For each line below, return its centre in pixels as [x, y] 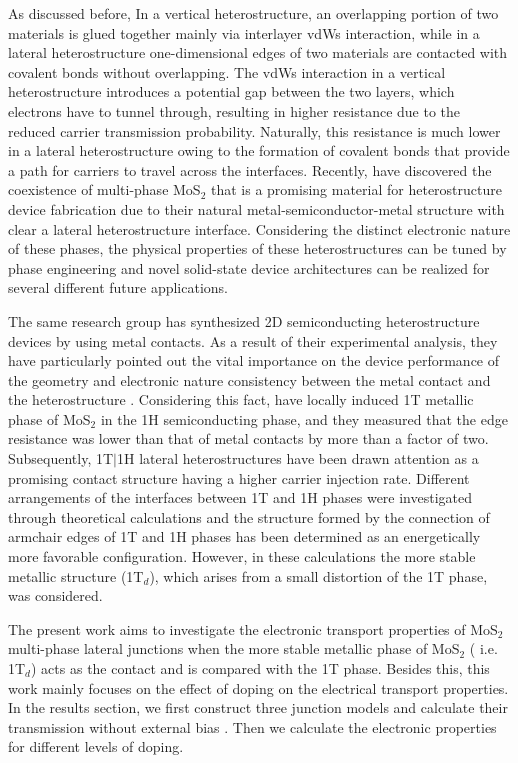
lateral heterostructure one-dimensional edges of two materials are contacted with [258, 52]
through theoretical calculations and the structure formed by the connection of [249, 516]
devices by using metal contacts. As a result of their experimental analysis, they [253, 340]
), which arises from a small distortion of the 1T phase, [318, 575]
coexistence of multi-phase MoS [104, 189]
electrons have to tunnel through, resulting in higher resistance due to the [234, 110]
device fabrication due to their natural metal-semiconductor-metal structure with [256, 208]
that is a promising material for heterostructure [356, 189]
